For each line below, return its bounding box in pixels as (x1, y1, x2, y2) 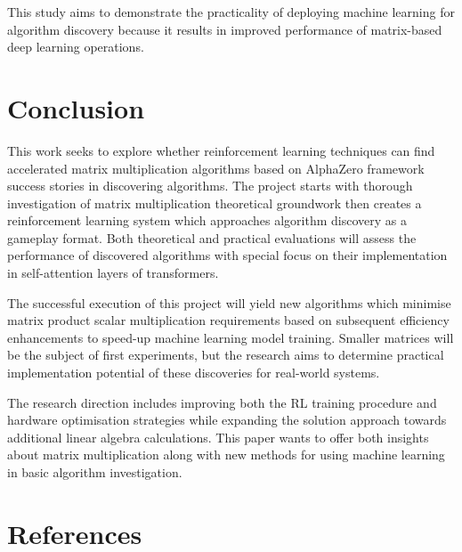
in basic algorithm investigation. (7, 463, 182, 481)
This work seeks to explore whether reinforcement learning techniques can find (7, 141, 435, 159)
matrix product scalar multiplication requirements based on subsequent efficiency (7, 311, 450, 329)
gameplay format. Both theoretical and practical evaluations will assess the (7, 228, 417, 247)
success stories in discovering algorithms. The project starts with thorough (7, 176, 413, 195)
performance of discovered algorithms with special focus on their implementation (7, 246, 448, 264)
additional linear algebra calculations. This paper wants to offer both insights (7, 427, 429, 446)
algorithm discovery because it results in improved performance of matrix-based (7, 20, 442, 38)
